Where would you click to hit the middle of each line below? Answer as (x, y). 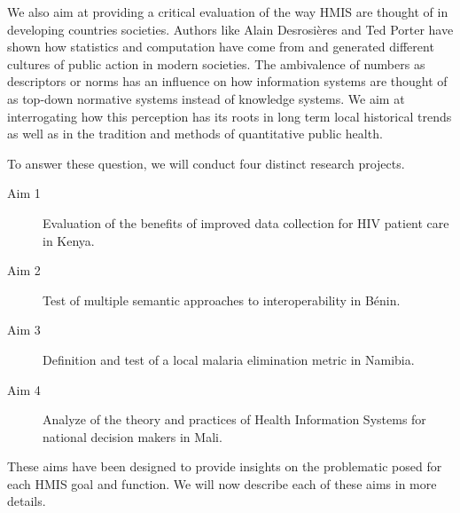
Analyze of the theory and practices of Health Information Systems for (234, 419)
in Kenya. (69, 240)
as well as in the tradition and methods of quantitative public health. (195, 134)
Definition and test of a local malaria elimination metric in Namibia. (229, 359)
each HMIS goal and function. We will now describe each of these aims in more (222, 483)
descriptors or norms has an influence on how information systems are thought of (227, 81)
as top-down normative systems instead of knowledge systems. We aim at (206, 98)
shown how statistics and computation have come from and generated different (221, 47)
